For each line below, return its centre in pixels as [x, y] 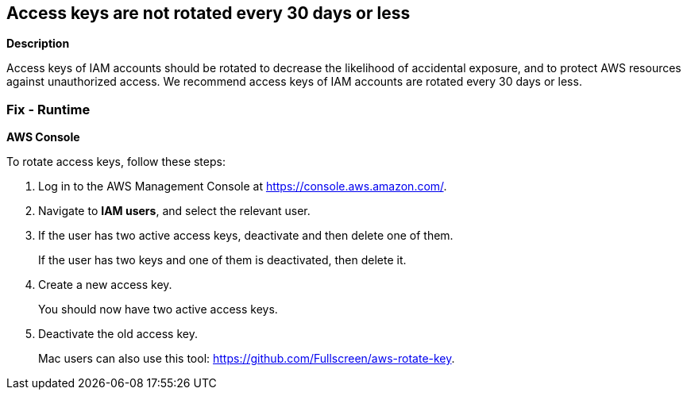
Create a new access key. [105, 285]
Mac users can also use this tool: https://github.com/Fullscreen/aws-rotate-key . [247, 359]
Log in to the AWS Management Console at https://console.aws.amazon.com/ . [243, 186]
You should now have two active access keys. [158, 309]
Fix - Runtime [48, 109]
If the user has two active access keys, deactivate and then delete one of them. [246, 236]
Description [38, 44]
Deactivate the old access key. [118, 334]
